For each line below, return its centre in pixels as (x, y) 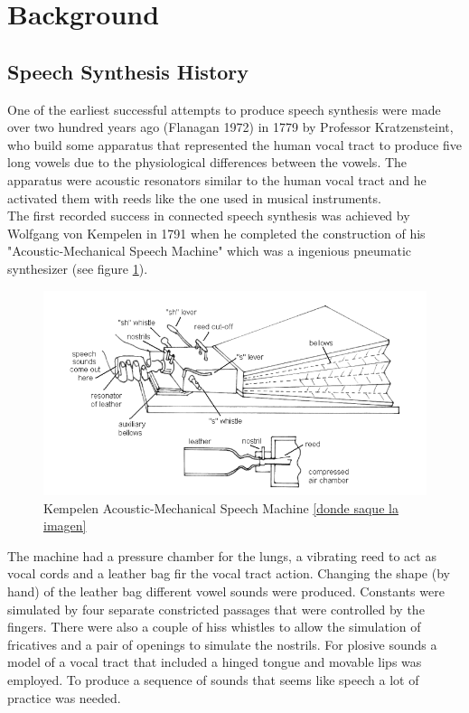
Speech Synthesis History (128, 71)
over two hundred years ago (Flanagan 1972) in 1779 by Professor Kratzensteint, (230, 127)
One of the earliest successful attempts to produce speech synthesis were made (224, 109)
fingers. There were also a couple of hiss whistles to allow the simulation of (214, 627)
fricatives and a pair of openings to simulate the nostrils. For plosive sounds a (222, 644)
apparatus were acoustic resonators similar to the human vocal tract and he (217, 179)
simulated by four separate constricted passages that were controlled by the (216, 609)
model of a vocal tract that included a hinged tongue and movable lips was (215, 662)
